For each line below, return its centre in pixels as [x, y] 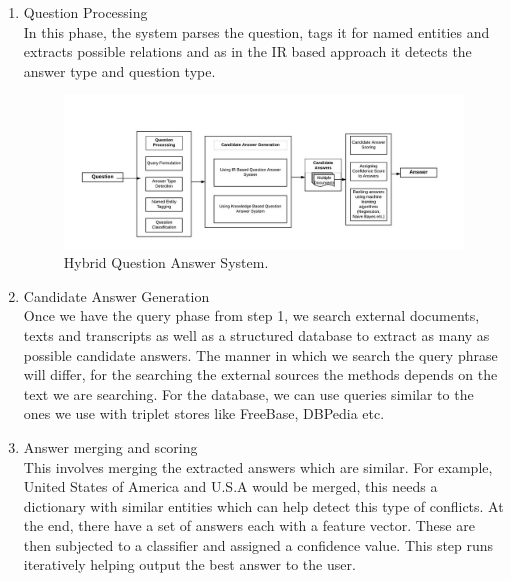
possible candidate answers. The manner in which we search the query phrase [260, 354]
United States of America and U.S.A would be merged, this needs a [230, 486]
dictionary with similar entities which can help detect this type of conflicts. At [263, 505]
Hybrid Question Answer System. [166, 262]
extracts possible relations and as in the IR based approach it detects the [247, 51]
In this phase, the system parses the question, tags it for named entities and [256, 31]
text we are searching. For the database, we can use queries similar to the [248, 393]
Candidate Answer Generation [116, 295]
